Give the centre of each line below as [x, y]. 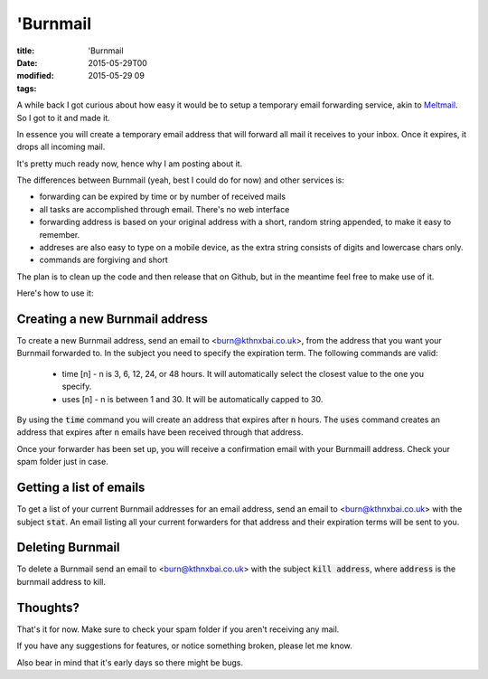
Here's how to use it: [55, 293]
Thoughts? [48, 607]
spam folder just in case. [62, 462]
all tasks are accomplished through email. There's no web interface [164, 209]
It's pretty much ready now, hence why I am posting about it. [130, 164]
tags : [27, 88]
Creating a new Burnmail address [112, 319]
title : [26, 51]
